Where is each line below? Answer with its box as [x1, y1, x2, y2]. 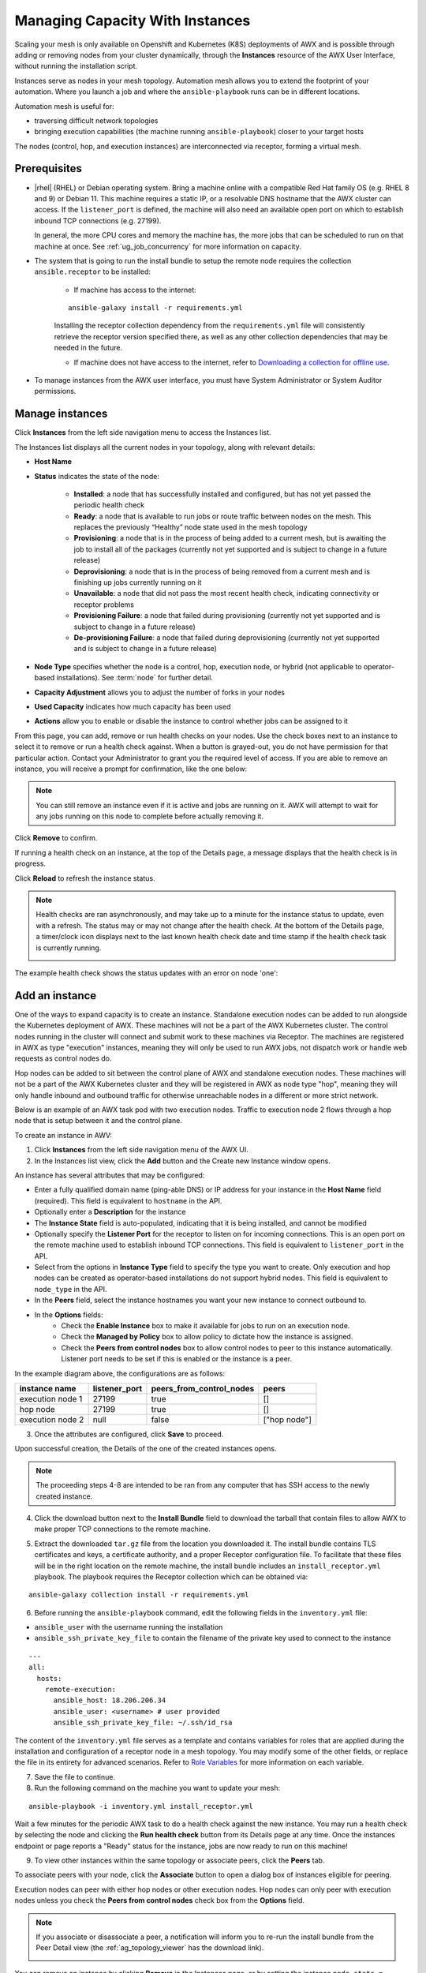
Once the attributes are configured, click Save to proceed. [34, 1429, 224, 1439]
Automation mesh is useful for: [14, 101, 114, 110]
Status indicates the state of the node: [34, 471, 159, 481]
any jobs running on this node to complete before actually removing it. [35, 811, 264, 821]
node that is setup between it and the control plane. [14, 1116, 183, 1125]
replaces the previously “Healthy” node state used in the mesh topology [73, 522, 308, 532]
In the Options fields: [34, 1310, 103, 1320]
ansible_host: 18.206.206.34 [53, 1696, 166, 1705]
